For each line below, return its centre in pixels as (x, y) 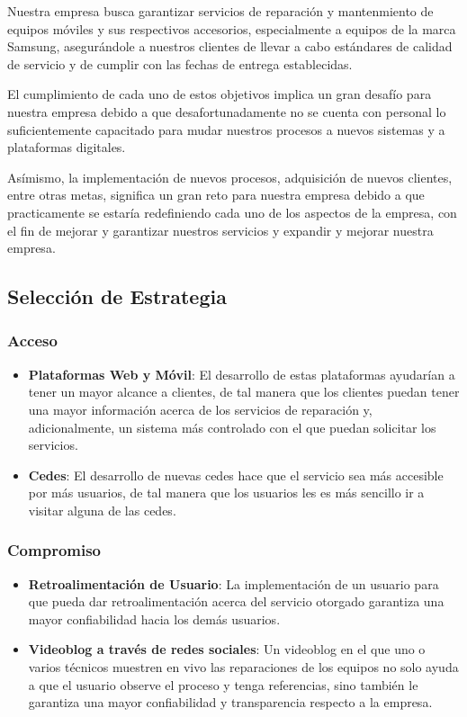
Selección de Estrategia (117, 296)
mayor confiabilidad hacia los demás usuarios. (154, 618)
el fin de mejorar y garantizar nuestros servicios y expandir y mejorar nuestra (220, 230)
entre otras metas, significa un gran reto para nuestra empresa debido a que (216, 195)
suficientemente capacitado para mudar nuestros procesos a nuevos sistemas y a (226, 129)
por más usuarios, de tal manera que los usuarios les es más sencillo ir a (226, 493)
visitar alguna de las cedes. (102, 510)
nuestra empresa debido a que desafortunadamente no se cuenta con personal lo (227, 111)
